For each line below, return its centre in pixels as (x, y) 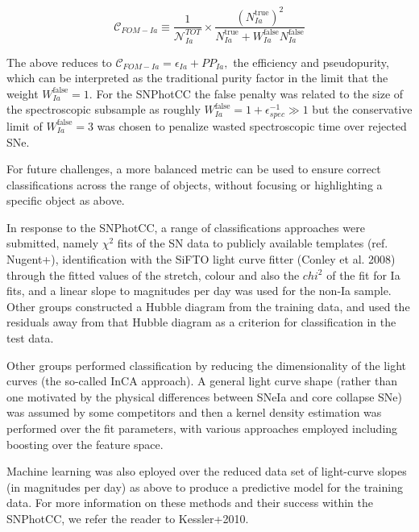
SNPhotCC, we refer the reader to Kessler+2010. (128, 518)
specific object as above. (66, 200)
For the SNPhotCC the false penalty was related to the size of (250, 93)
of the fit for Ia (363, 274)
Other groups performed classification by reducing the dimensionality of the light (206, 365)
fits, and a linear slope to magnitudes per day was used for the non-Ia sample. (199, 291)
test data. (30, 338)
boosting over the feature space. (85, 444)
